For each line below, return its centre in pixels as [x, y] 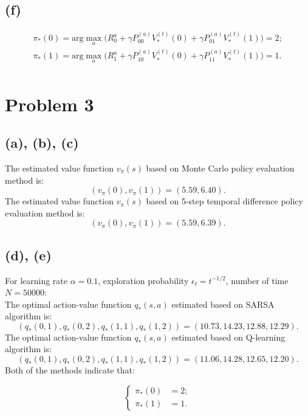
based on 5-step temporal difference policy [224, 201]
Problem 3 [50, 104]
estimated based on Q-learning [228, 337]
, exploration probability [143, 280]
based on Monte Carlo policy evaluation [220, 168]
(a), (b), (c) [42, 143]
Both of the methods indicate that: [70, 370]
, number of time [257, 280]
